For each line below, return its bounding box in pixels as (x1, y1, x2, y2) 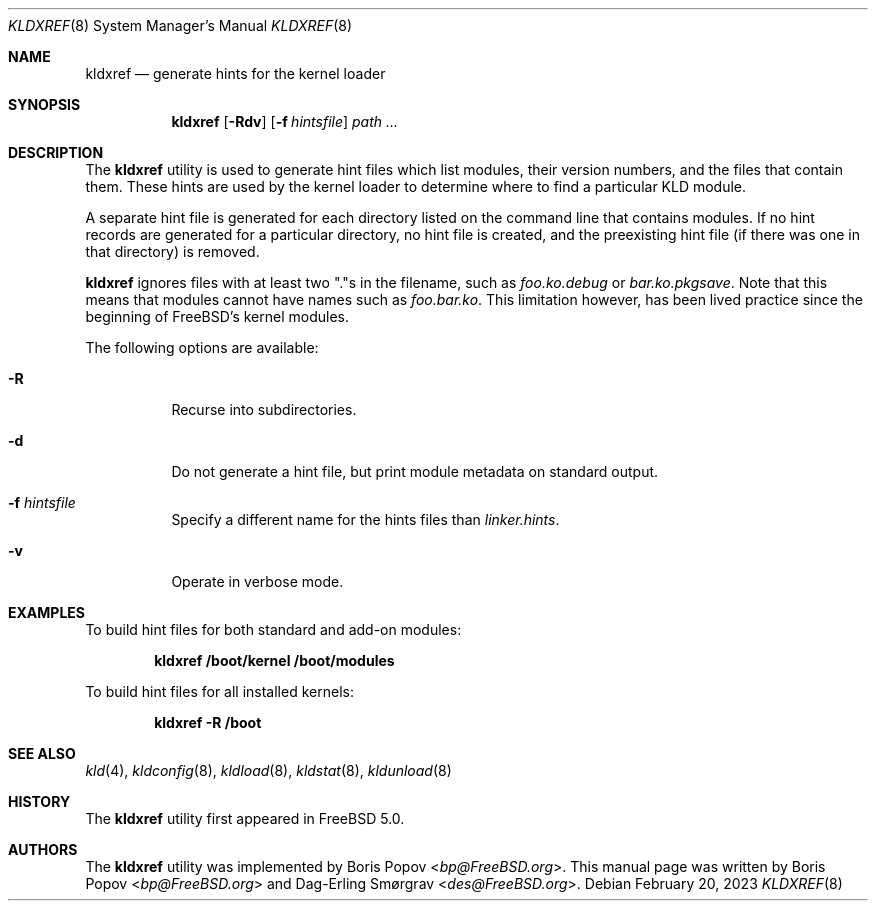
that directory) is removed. (85, 243, 260, 260)
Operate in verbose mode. (171, 573, 344, 590)
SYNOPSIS (8, 96, 81, 113)
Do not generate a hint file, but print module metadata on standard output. (171, 463, 659, 480)
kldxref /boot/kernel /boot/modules (154, 652, 395, 669)
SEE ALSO (8, 745, 76, 762)
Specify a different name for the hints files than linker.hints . (171, 511, 560, 528)
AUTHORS (8, 841, 78, 858)
